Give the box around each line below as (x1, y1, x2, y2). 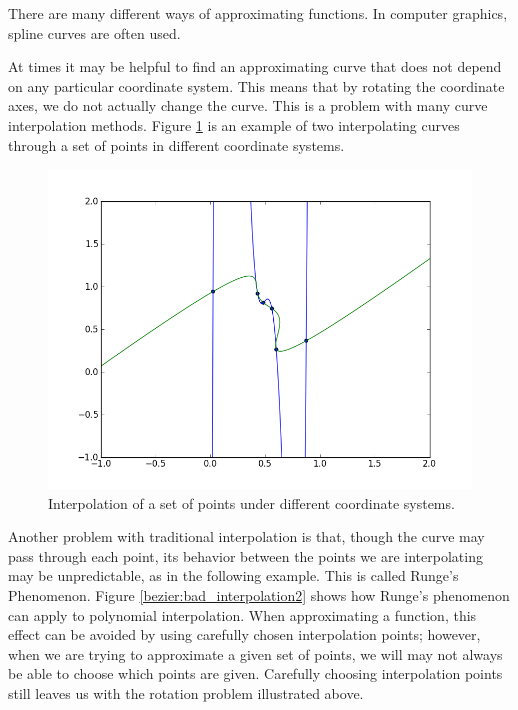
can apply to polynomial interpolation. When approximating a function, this (8, 604, 477, 625)
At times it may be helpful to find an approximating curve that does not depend (8, 56, 502, 77)
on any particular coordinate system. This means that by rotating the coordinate (8, 75, 505, 96)
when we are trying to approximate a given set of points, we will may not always (8, 643, 503, 664)
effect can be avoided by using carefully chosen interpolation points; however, (8, 624, 481, 645)
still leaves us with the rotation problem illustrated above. (8, 683, 364, 704)
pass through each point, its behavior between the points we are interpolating (8, 545, 483, 566)
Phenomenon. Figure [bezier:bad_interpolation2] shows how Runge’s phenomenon (8, 585, 510, 606)
